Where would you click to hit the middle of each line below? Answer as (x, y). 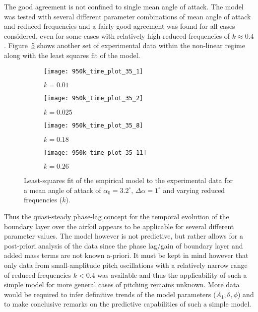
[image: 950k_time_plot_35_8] (94, 125)
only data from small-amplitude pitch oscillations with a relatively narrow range (126, 265)
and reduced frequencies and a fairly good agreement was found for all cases (120, 26)
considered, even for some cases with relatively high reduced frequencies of (117, 35)
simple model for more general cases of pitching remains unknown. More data (122, 284)
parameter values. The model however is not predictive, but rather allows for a (124, 236)
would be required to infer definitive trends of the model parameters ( (110, 294)
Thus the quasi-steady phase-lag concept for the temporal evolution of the (117, 216)
